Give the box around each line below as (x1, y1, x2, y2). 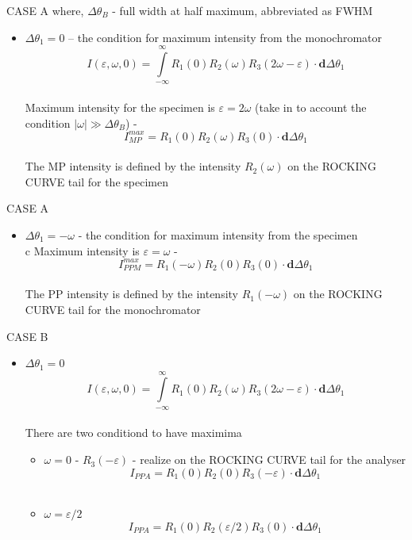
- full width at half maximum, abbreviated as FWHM (112, 2, 373, 18)
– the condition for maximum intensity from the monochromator (68, 29, 383, 45)
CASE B (6, 327, 48, 344)
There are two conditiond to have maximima (25, 424, 242, 441)
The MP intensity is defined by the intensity (25, 158, 241, 174)
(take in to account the (255, 98, 367, 115)
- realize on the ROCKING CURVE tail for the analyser (132, 451, 406, 468)
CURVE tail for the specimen (25, 173, 168, 190)
